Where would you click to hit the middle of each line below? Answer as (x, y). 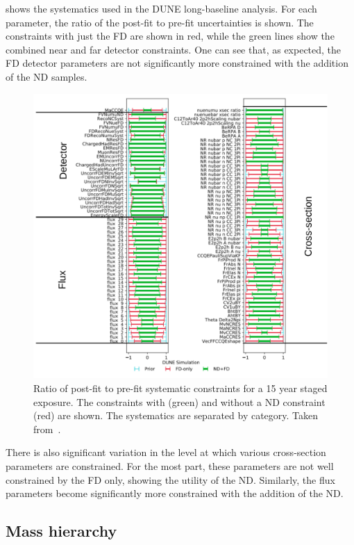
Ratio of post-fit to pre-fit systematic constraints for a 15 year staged (180, 388)
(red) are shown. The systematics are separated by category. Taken (176, 415)
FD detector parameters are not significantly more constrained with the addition (177, 63)
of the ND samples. (47, 76)
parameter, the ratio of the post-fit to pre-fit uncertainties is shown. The (160, 22)
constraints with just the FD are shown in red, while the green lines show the (170, 36)
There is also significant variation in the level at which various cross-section (166, 452)
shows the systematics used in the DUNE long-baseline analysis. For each (161, 8)
